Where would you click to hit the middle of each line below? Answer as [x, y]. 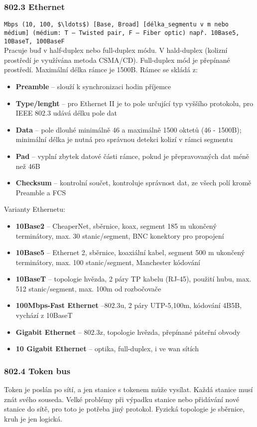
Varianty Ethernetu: [35, 209]
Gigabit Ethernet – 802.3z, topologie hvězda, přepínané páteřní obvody [128, 332]
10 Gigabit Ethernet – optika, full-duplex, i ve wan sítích [107, 349]
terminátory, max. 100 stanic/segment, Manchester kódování [108, 262]
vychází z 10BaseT [44, 315]
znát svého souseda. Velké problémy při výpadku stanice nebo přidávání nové [122, 399]
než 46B [28, 166]
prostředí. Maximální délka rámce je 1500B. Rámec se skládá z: [101, 70]
